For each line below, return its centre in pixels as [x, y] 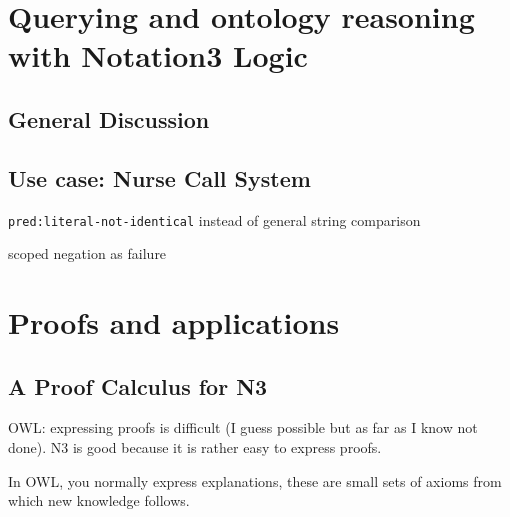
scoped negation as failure [87, 253]
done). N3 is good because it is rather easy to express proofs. [195, 446]
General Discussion [109, 118]
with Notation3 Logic [158, 55]
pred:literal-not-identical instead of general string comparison [214, 219]
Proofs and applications [174, 321]
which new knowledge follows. [99, 500]
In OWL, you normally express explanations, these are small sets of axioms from [255, 480]
